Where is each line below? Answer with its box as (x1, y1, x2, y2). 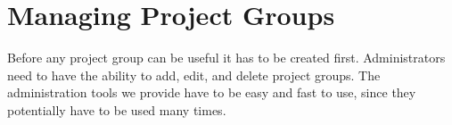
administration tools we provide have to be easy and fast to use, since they (7, 83, 416, 102)
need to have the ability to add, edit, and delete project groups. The (7, 65, 381, 84)
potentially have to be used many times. (7, 100, 226, 119)
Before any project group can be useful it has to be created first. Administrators (7, 48, 446, 67)
